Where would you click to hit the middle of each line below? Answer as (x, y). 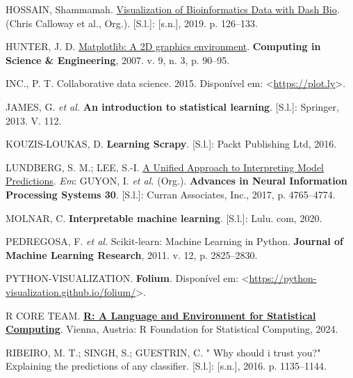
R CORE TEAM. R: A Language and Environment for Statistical (161, 315)
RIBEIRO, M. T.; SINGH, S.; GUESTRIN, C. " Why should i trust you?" (163, 352)
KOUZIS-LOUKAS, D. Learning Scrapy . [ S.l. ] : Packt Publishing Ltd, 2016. (171, 144)
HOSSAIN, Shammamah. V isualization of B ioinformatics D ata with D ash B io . (173, 9)
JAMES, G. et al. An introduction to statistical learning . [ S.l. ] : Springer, (172, 106)
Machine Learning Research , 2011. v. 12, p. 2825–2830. (132, 254)
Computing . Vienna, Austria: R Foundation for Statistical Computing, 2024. (172, 329)
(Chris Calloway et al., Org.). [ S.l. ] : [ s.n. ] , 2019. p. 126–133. (132, 23)
